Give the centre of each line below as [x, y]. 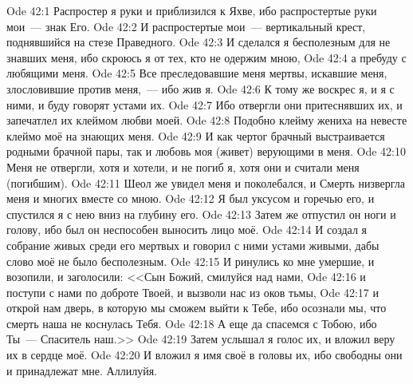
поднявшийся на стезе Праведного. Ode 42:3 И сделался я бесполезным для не [199, 42]
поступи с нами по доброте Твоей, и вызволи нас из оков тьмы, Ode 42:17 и [193, 292]
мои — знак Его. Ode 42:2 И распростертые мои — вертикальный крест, [186, 26]
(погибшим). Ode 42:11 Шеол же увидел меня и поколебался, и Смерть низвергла [206, 182]
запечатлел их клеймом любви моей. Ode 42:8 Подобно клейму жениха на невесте [207, 120]
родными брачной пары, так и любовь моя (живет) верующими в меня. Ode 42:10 [206, 151]
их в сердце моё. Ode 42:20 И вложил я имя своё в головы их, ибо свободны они [205, 355]
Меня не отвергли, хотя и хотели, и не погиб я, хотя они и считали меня [183, 166]
